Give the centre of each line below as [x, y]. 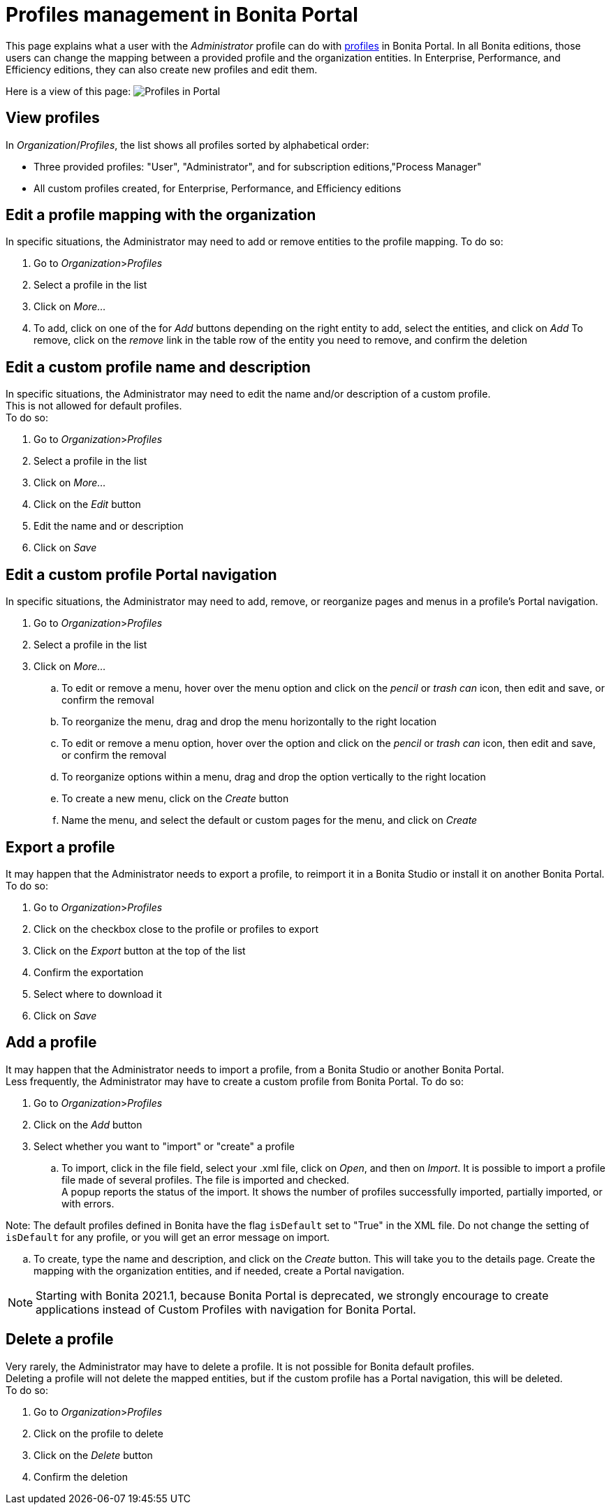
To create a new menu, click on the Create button [175, 799]
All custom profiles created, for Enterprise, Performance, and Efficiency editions [218, 188]
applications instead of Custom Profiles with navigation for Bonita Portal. [226, 1309]
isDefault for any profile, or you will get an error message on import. [168, 1237]
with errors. [88, 1203]
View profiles [53, 118]
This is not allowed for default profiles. [94, 406]
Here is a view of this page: [68, 91]
